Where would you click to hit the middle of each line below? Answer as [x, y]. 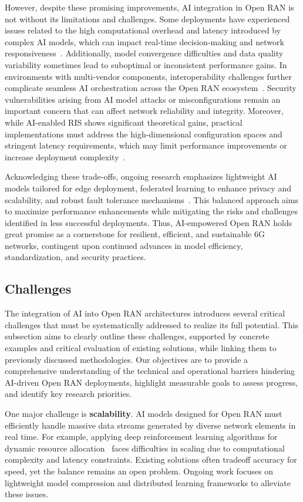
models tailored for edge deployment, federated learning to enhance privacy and [148, 188]
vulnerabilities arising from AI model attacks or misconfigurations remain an [143, 99]
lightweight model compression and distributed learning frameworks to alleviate [148, 482]
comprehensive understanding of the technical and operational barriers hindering [150, 371]
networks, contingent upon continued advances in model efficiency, [124, 245]
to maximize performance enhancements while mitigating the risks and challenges [151, 211]
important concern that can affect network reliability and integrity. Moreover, [144, 111]
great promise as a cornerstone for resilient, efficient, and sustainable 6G [135, 234]
